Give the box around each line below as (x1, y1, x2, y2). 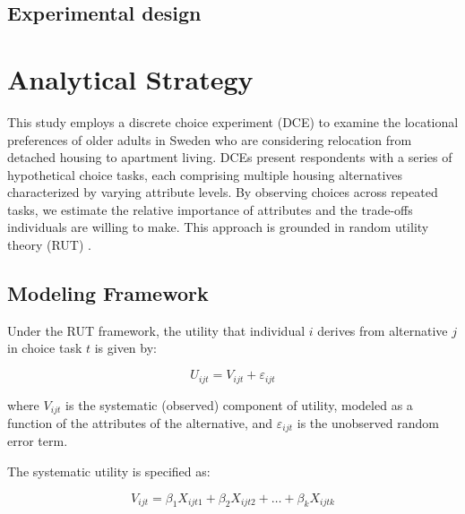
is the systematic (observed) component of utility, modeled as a (65, 395, 413, 414)
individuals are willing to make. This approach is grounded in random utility (7, 218, 429, 236)
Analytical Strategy (7, 60, 254, 97)
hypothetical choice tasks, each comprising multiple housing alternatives (7, 165, 403, 184)
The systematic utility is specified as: (7, 462, 211, 480)
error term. (7, 432, 68, 450)
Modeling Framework (7, 279, 209, 307)
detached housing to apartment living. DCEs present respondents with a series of (7, 148, 452, 167)
